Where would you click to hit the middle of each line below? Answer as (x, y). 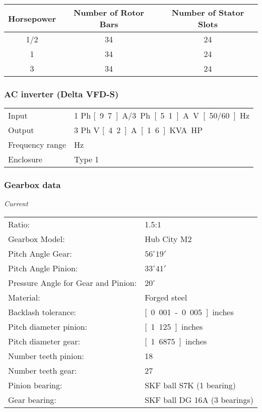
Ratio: (19, 224)
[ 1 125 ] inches (174, 327)
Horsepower (32, 18)
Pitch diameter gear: (44, 341)
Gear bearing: (32, 400)
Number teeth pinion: (46, 356)
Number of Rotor (109, 12)
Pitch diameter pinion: (48, 327)
